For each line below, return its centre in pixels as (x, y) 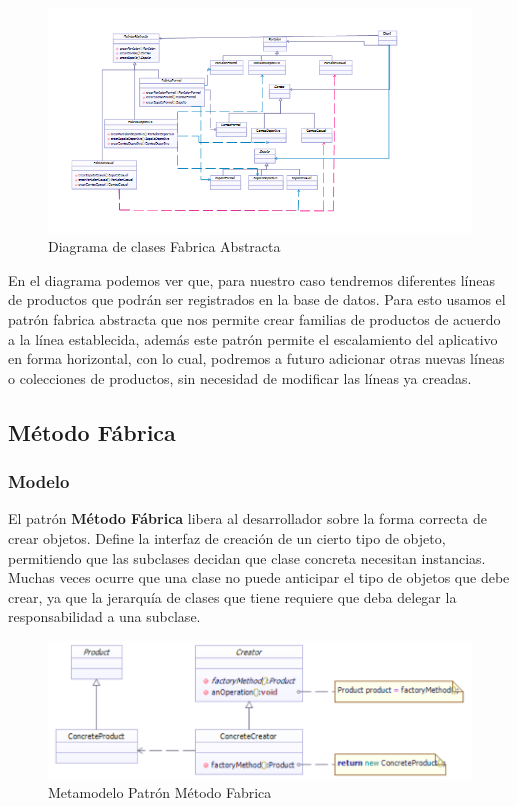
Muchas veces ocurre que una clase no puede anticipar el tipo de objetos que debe (259, 577)
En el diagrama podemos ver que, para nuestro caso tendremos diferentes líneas (251, 279)
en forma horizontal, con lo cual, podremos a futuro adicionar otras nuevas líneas (256, 358)
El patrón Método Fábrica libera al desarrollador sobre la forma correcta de (247, 518)
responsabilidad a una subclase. (104, 616)
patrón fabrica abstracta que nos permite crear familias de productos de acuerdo (254, 319)
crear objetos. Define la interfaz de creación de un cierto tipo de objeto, (227, 538)
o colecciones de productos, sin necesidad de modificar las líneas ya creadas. (240, 377)
